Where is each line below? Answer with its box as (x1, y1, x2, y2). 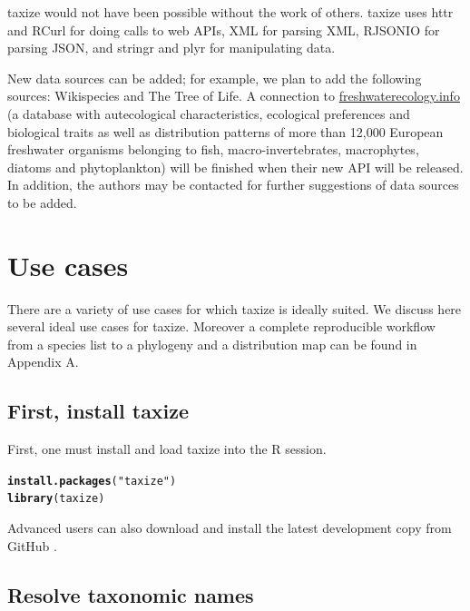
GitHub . (7, 536, 57, 555)
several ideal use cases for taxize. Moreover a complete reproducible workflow (7, 317, 436, 336)
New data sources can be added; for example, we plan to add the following (7, 68, 422, 87)
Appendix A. (7, 352, 79, 371)
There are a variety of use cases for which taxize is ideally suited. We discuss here (7, 299, 462, 318)
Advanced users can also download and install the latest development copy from (7, 518, 452, 537)
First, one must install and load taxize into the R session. (7, 439, 327, 458)
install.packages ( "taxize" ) (7, 474, 177, 488)
